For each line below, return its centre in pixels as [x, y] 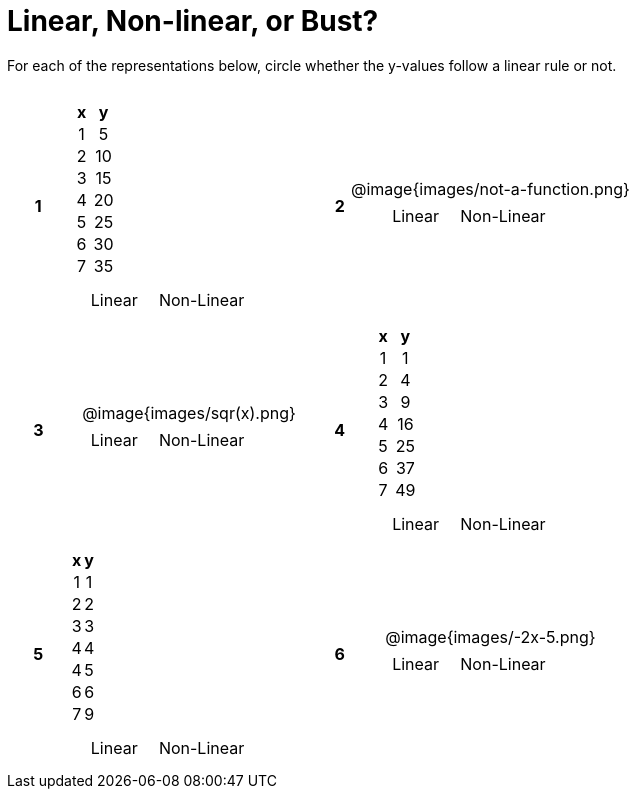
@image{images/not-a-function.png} [490, 188]
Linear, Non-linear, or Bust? [193, 21]
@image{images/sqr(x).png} [189, 412]
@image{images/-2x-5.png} [490, 636]
